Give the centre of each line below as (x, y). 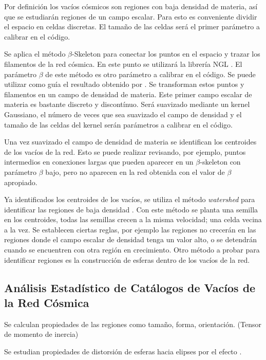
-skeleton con (220, 162)
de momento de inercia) (41, 334)
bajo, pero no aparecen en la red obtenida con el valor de (135, 172)
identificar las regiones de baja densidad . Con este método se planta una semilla (131, 209)
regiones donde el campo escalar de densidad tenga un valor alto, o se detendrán (130, 239)
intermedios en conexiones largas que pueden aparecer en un (99, 162)
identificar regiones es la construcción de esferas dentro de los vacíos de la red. (127, 259)
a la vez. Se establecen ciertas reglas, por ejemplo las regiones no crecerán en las (130, 229)
